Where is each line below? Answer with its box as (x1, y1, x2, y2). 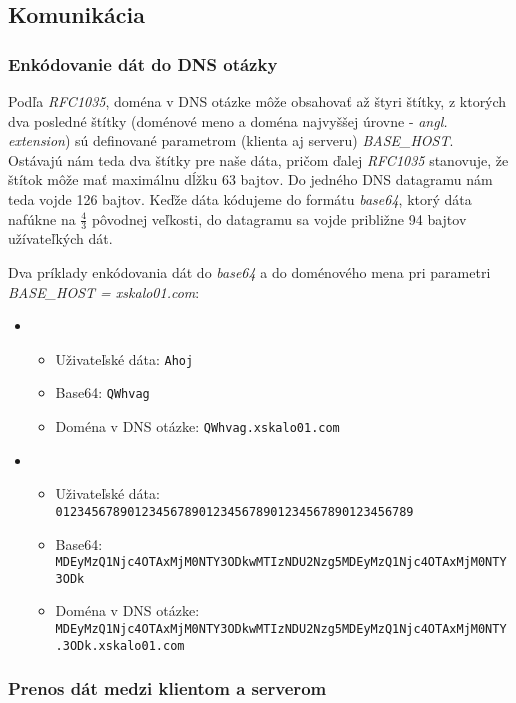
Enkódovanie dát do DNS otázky (8, 51, 278, 76)
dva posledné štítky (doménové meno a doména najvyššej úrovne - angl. (8, 110, 448, 131)
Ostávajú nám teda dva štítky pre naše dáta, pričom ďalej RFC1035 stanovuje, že (8, 149, 509, 170)
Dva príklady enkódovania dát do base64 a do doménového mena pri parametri (8, 261, 491, 282)
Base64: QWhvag (55, 382, 150, 403)
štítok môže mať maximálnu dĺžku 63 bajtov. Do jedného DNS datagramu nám (8, 169, 493, 190)
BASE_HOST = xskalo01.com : (8, 281, 200, 302)
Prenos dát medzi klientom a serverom (8, 676, 327, 701)
